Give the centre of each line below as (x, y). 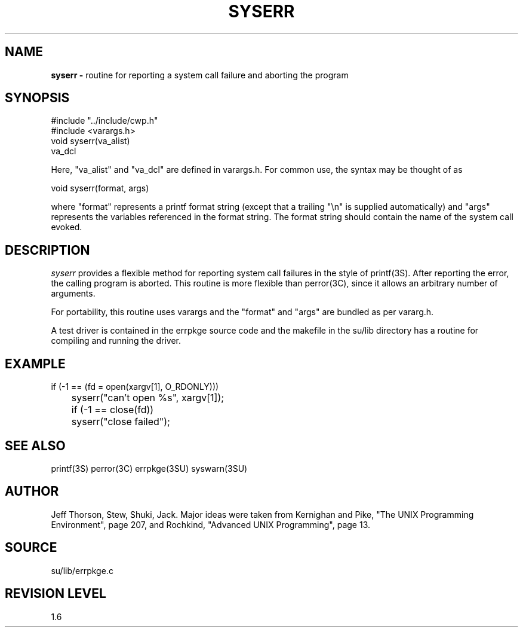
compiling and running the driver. (116, 341)
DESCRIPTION (47, 250)
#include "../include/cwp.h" (104, 121)
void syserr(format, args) (100, 188)
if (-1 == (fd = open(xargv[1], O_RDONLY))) (135, 387)
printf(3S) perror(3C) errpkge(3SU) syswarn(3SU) (149, 468)
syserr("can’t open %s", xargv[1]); (148, 398)
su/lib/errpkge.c (82, 570)
